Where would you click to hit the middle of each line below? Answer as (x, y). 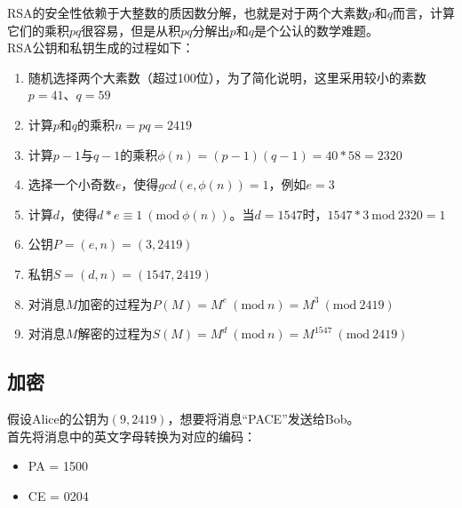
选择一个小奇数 (72, 184)
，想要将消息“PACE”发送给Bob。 (263, 418)
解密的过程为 (115, 333)
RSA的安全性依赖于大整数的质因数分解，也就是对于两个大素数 (188, 12)
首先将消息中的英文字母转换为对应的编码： (131, 436)
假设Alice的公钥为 (58, 418)
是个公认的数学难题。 (316, 30)
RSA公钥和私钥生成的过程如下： (101, 48)
